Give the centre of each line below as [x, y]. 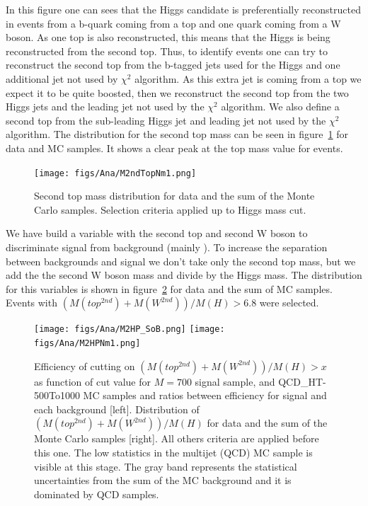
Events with [31, 303]
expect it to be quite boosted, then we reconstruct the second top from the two [177, 92]
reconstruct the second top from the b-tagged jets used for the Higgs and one [173, 65]
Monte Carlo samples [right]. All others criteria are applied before [177, 438]
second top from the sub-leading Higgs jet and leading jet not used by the [166, 120]
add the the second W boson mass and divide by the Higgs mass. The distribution [184, 275]
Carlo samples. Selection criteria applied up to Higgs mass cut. [170, 209]
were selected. [289, 303]
